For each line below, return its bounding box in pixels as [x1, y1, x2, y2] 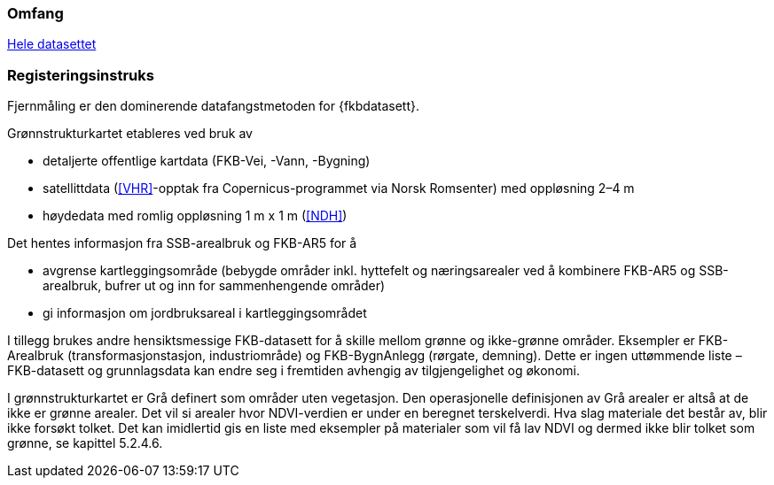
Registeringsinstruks [7, 65, 154, 84]
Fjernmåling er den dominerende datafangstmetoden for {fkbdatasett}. [7, 98, 420, 114]
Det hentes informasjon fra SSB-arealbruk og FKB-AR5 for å [7, 235, 357, 251]
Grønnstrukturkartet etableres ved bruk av [7, 126, 253, 142]
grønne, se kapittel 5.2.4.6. [7, 435, 163, 451]
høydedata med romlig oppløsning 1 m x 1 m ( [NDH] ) [43, 208, 348, 224]
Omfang [7, 4, 64, 22]
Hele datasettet [7, 36, 97, 52]
